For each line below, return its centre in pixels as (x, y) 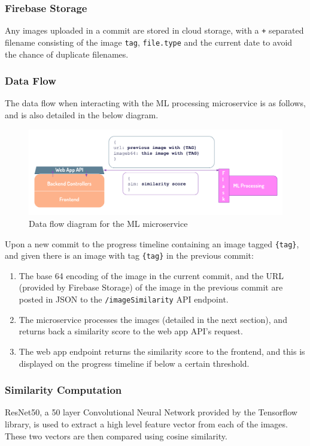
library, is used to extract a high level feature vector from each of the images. (146, 423)
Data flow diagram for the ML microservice (108, 223)
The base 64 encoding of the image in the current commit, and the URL (151, 275)
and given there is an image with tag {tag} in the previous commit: (129, 255)
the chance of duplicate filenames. (67, 54)
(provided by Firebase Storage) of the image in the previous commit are (151, 287)
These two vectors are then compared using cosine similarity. (116, 435)
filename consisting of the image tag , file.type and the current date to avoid (149, 42)
